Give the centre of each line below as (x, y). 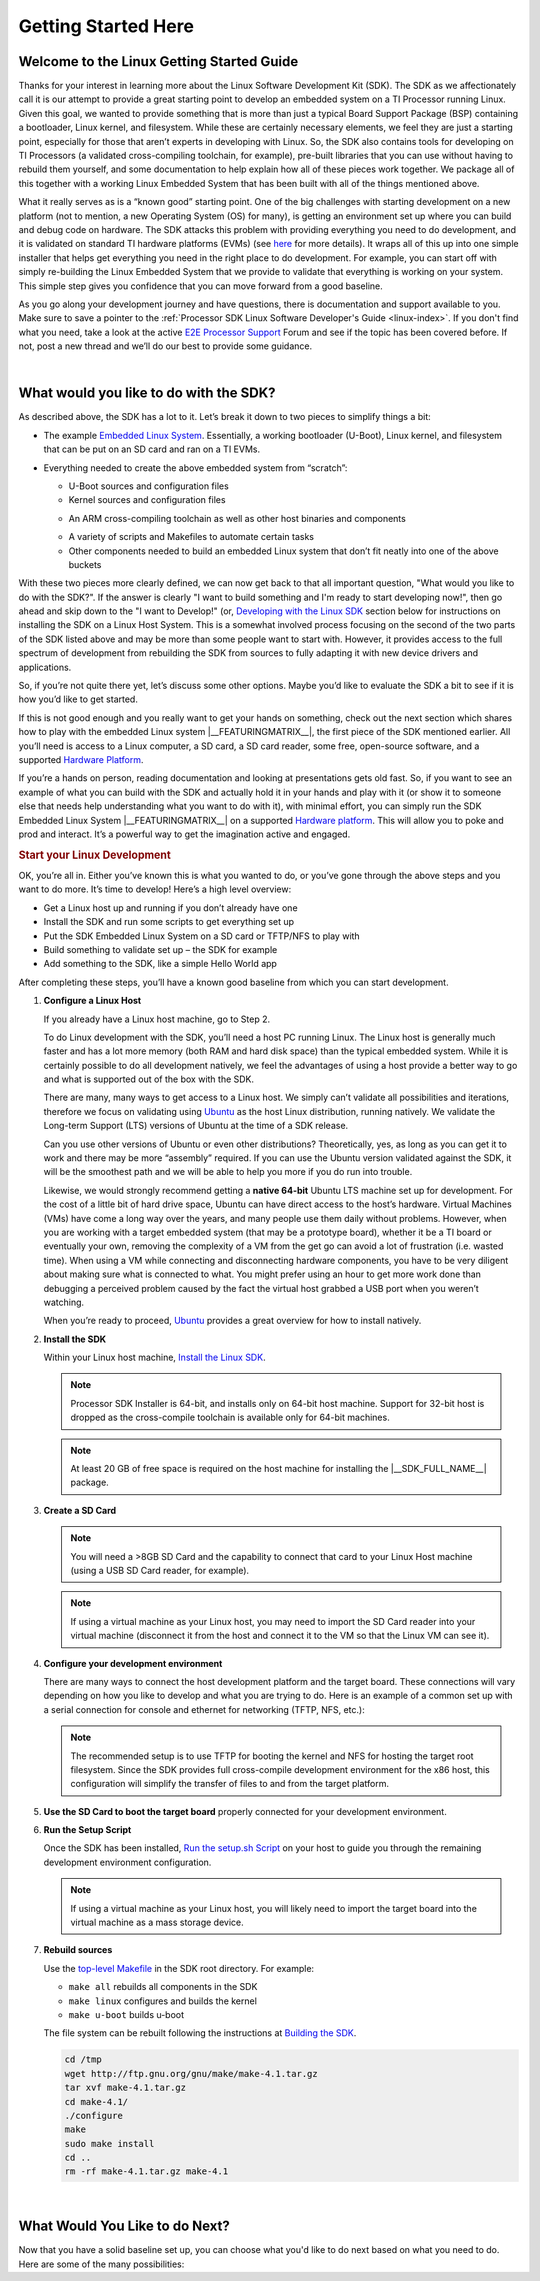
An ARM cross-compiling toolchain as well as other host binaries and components (237, 518)
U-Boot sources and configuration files (148, 486)
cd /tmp (83, 2059)
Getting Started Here (106, 26)
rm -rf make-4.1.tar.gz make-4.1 (146, 2171)
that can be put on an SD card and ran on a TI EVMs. (151, 449)
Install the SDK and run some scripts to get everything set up (169, 922)
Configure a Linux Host (92, 1001)
